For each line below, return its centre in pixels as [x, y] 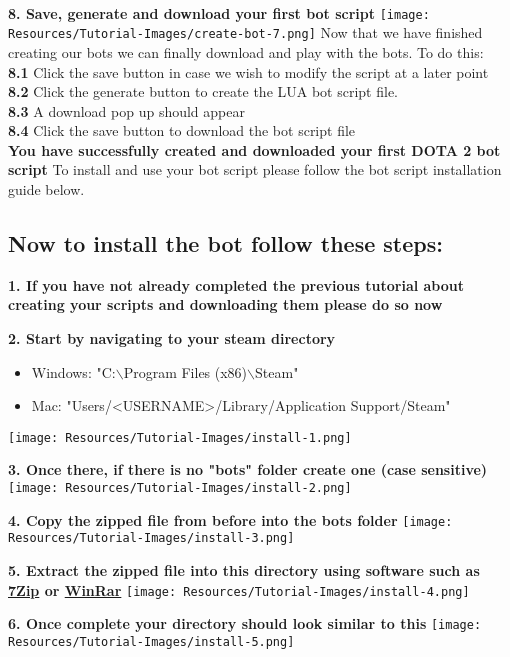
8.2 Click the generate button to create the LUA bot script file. [203, 91]
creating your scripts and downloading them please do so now [225, 304]
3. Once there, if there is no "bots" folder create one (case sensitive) [248, 469]
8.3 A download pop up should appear [126, 110]
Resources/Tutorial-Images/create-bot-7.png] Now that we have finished [245, 32]
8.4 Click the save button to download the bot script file [182, 130]
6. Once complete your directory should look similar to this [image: [245, 623]
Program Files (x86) [185, 371]
